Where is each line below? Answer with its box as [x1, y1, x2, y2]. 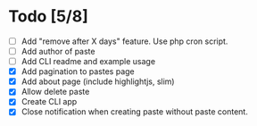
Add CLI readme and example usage [21, 56, 156, 67]
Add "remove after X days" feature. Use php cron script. [21, 36, 228, 46]
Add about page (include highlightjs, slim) [21, 76, 175, 87]
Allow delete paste [21, 87, 90, 97]
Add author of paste [21, 46, 95, 56]
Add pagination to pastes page [21, 66, 135, 77]
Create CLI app [21, 97, 78, 107]
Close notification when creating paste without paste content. [21, 106, 249, 117]
